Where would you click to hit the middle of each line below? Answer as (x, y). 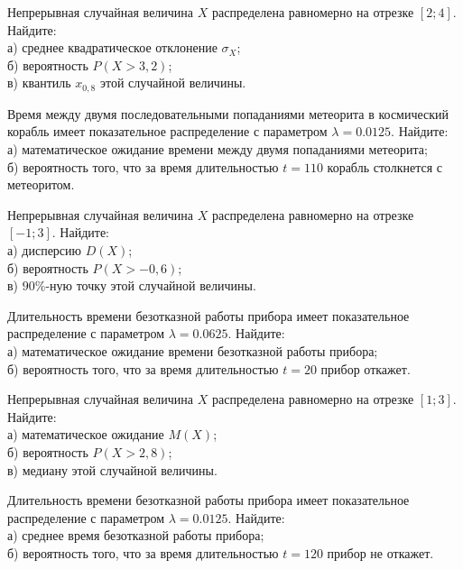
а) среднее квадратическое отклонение (112, 47)
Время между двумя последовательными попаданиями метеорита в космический (228, 113)
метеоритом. (41, 184)
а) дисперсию (45, 249)
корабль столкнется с (384, 166)
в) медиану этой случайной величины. (112, 469)
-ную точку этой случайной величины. (151, 285)
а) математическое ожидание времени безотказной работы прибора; (193, 350)
